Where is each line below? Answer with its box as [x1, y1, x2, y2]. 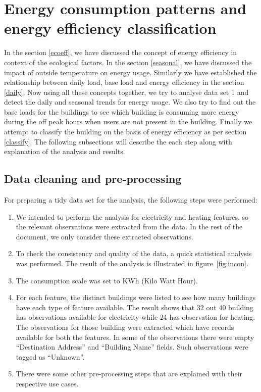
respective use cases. [16, 378, 79, 388]
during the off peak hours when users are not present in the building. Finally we [4, 116, 252, 127]
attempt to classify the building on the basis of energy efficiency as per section [4, 126, 247, 137]
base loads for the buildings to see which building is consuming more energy [4, 106, 239, 117]
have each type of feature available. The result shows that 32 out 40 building [16, 302, 253, 312]
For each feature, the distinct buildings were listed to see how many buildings [16, 292, 256, 303]
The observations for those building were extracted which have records [16, 321, 234, 332]
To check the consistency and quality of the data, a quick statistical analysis [16, 248, 252, 259]
